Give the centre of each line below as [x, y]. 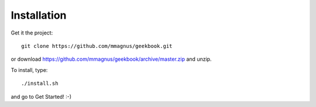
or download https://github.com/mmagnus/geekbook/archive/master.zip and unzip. [111, 59]
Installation [39, 15]
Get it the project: [32, 33]
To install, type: [29, 70]
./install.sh [40, 84]
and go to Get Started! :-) [41, 96]
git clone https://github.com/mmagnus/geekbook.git [97, 46]
